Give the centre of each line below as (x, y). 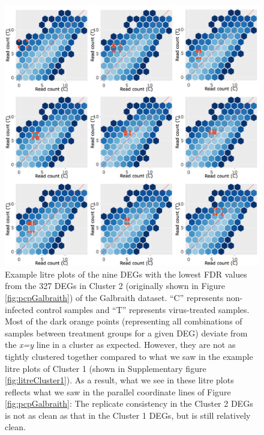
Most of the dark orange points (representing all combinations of (124, 321)
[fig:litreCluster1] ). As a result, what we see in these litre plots (119, 380)
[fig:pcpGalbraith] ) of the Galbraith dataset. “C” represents (114, 297)
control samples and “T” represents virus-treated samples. (143, 309)
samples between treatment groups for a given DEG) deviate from (126, 333)
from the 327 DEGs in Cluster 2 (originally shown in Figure (115, 286)
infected (19, 309)
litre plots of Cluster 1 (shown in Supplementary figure (106, 368)
